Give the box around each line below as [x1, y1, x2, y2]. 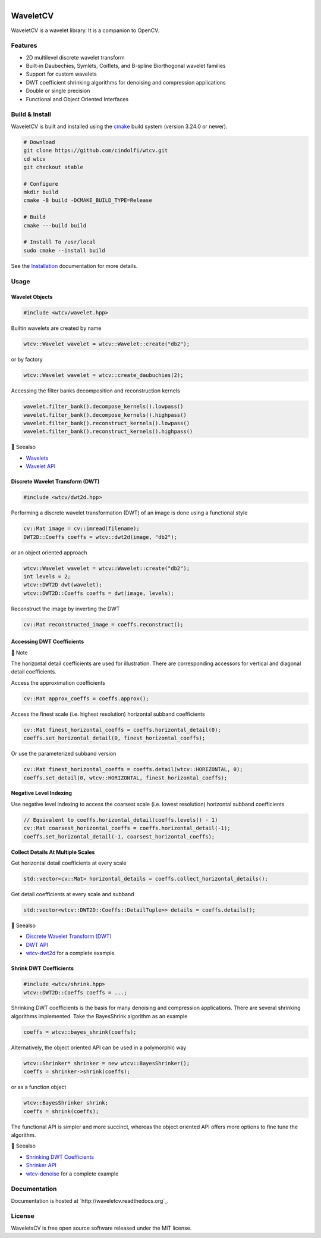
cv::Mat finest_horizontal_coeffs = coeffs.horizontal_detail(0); [23, 726, 221, 733]
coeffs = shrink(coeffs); [23, 1108, 99, 1115]
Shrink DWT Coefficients [11, 965, 74, 972]
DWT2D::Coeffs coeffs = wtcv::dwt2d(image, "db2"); [23, 534, 178, 540]
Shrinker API [26, 1162, 56, 1169]
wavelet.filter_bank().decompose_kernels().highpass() [23, 411, 187, 418]
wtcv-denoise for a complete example [26, 1170, 119, 1177]
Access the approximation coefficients [11, 679, 105, 686]
